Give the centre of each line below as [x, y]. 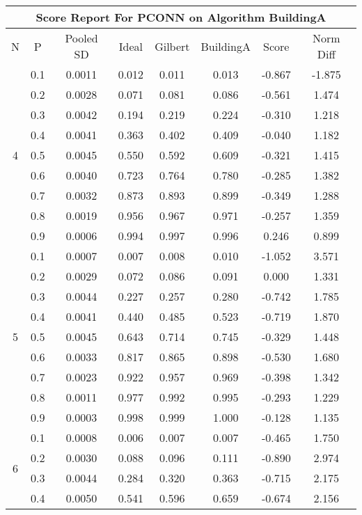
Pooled [81, 38]
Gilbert [172, 46]
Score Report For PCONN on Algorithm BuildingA [181, 17]
